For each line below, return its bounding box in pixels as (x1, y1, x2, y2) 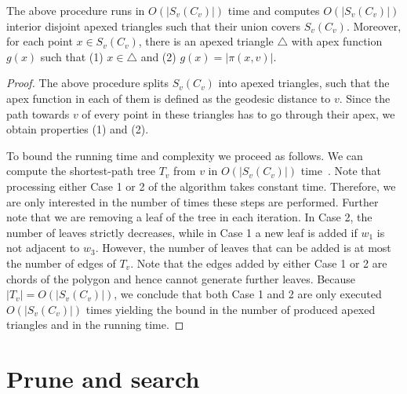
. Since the (339, 89, 391, 106)
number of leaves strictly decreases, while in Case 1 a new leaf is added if (6, 224, 358, 240)
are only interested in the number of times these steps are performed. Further (6, 193, 379, 210)
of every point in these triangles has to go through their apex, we (82, 105, 395, 122)
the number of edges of (6, 254, 116, 271)
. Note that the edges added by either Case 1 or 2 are (130, 254, 387, 271)
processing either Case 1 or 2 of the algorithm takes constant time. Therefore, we (6, 177, 396, 194)
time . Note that (300, 162, 382, 179)
